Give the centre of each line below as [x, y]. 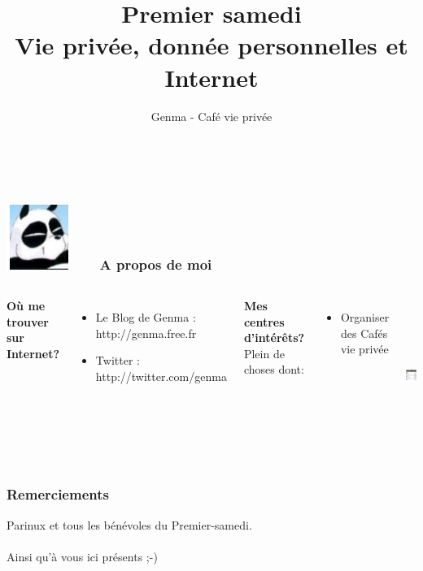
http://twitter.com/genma [161, 376]
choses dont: [274, 369]
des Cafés [364, 333]
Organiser [365, 316]
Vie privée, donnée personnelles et [211, 45]
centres [264, 321]
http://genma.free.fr [146, 333]
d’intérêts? [274, 337]
